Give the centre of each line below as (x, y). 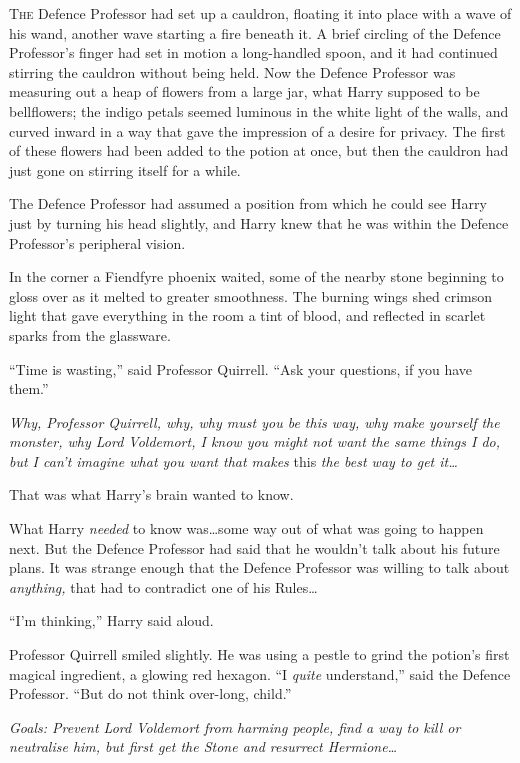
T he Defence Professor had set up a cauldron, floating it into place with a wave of (260, 13)
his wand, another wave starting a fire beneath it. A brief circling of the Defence (255, 32)
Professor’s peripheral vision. (97, 242)
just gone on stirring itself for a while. (125, 169)
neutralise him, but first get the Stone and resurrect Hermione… (203, 746)
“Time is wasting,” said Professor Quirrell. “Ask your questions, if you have (240, 368)
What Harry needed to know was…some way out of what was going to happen (246, 528)
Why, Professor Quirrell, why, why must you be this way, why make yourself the (254, 421)
